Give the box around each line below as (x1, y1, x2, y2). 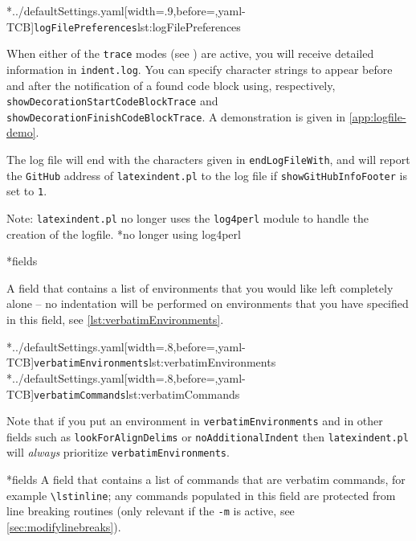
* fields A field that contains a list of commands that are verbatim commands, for (6, 471, 406, 488)
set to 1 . (6, 182, 47, 199)
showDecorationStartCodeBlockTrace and (6, 92, 218, 109)
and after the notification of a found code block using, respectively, (6, 76, 336, 93)
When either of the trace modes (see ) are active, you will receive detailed (6, 45, 374, 62)
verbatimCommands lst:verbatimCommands (34, 385, 240, 402)
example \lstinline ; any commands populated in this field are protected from (6, 486, 396, 503)
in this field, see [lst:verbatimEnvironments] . (6, 311, 224, 328)
